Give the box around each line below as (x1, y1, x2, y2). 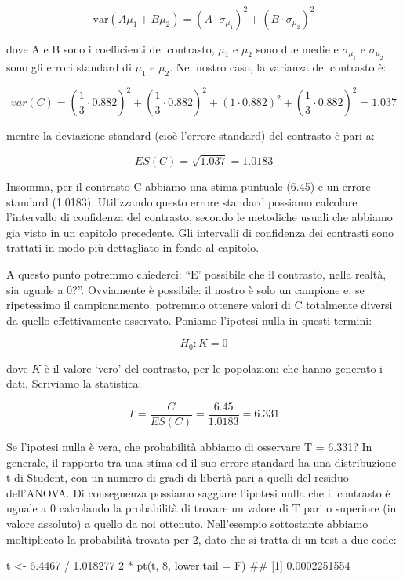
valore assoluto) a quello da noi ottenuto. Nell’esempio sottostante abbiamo (6, 515, 369, 531)
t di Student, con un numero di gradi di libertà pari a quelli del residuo (6, 469, 349, 486)
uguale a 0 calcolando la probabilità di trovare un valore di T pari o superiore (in (6, 500, 397, 516)
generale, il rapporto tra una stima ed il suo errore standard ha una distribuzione (6, 453, 397, 470)
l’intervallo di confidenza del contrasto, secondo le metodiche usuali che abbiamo (6, 209, 393, 225)
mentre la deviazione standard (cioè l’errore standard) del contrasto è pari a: (6, 127, 375, 144)
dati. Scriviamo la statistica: (6, 375, 142, 391)
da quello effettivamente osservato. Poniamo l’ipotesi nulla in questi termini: (6, 311, 372, 328)
